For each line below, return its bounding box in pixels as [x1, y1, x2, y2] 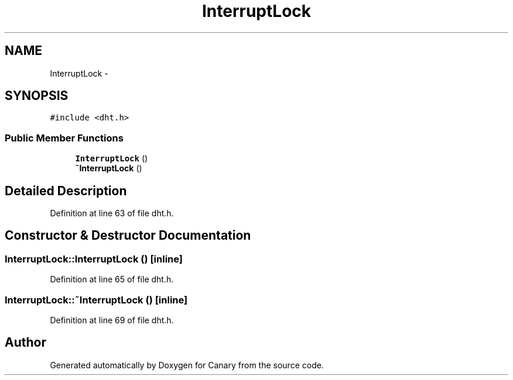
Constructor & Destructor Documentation [5, 228, 251, 243]
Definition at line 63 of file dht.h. [50, 208, 174, 219]
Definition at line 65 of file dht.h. [50, 274, 174, 285]
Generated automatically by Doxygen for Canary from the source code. [50, 360, 324, 370]
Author [5, 335, 46, 350]
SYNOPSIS [5, 88, 69, 103]
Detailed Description [5, 183, 127, 198]
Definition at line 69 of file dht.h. [50, 315, 174, 325]
